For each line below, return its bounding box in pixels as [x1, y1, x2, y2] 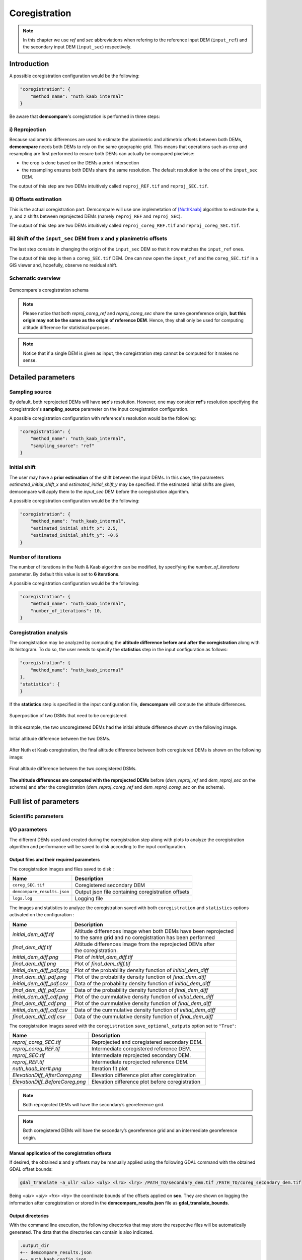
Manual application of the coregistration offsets [9, 1150, 112, 1156]
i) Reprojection [9, 126, 46, 133]
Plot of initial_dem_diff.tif [74, 953, 133, 960]
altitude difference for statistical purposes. [23, 324, 111, 330]
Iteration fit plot [91, 1065, 128, 1072]
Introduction [9, 59, 49, 68]
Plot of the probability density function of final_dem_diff [74, 973, 206, 980]
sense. [23, 357, 37, 363]
